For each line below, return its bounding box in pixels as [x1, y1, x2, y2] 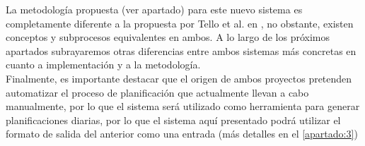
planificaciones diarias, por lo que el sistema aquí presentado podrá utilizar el [6, 112, 341, 127]
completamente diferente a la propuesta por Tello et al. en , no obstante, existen [6, 16, 354, 30]
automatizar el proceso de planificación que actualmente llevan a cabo [6, 85, 309, 99]
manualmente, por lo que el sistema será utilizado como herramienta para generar [6, 99, 360, 114]
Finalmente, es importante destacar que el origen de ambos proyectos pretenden [6, 71, 352, 85]
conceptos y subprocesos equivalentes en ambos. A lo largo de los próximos [6, 30, 330, 44]
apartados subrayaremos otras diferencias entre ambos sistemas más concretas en [6, 43, 357, 58]
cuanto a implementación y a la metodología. [6, 57, 201, 72]
